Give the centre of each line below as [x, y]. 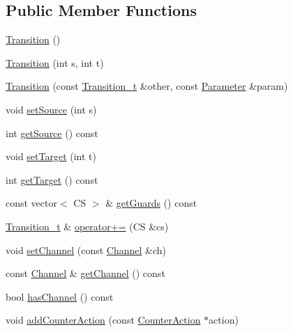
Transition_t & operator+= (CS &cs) [87, 226]
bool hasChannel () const [60, 296]
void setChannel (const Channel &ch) [86, 250]
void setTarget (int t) [51, 156]
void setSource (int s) [51, 109]
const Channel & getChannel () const [85, 273]
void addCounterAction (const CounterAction [103, 320]
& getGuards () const [151, 203]
